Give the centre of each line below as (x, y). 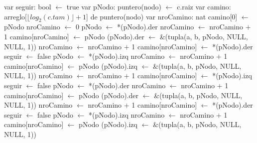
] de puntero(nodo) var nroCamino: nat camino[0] (162, 16)
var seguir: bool (28, 6)
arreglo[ (15, 16)
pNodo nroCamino (32, 27)
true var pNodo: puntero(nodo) (114, 6)
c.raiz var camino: (204, 6)
